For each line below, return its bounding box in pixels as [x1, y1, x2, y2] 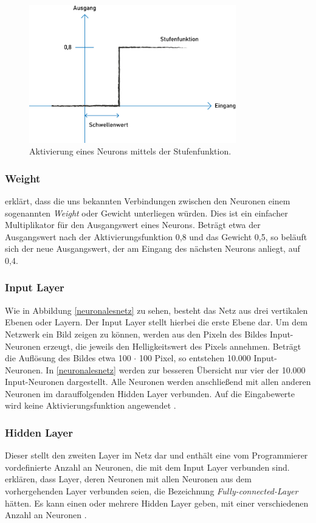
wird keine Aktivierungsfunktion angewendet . [5, 399, 176, 412]
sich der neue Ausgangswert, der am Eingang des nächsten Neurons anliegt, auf [5, 242, 300, 255]
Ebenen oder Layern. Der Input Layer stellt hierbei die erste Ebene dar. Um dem [5, 316, 308, 328]
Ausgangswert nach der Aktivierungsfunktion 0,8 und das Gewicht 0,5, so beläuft [5, 230, 307, 243]
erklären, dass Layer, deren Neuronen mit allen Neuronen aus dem [5, 473, 252, 485]
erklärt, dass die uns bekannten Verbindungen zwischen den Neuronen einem [5, 194, 290, 207]
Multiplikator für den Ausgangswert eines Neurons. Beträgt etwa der [5, 218, 261, 231]
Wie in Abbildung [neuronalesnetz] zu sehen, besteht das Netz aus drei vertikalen [5, 303, 308, 316]
